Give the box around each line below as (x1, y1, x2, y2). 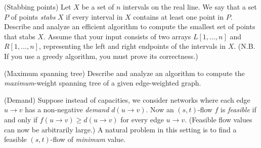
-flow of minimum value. (50, 134, 125, 144)
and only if (4, 114, 38, 124)
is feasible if (221, 104, 256, 115)
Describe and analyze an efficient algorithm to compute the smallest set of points (4, 21, 255, 32)
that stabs (4, 31, 35, 41)
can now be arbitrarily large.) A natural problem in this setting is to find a (4, 124, 237, 134)
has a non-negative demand (25, 104, 109, 115)
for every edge (120, 114, 164, 124)
